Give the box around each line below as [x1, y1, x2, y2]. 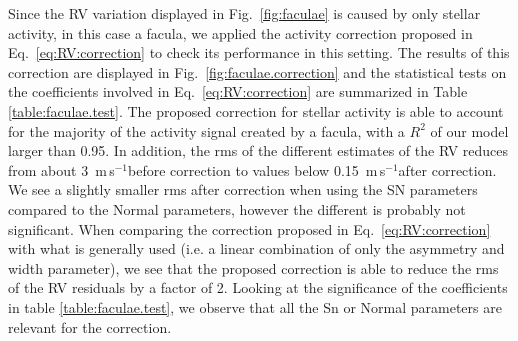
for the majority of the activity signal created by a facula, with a [8, 120, 405, 141]
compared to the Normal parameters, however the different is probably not [8, 198, 466, 219]
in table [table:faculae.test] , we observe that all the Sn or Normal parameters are [8, 296, 502, 317]
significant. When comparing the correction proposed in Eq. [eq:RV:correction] [8, 218, 491, 239]
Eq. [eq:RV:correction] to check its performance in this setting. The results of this [8, 42, 510, 63]
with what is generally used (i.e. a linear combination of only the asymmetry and [8, 238, 505, 259]
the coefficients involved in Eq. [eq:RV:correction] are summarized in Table [8, 81, 468, 102]
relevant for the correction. [8, 316, 172, 337]
